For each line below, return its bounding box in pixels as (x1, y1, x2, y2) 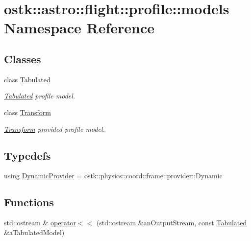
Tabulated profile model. (4, 91, 75, 101)
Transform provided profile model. (4, 123, 105, 134)
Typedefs (4, 147, 51, 163)
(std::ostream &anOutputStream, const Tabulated (96, 217, 247, 228)
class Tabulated (4, 74, 50, 84)
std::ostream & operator (4, 217, 76, 228)
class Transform (4, 107, 51, 117)
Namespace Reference (4, 18, 154, 38)
